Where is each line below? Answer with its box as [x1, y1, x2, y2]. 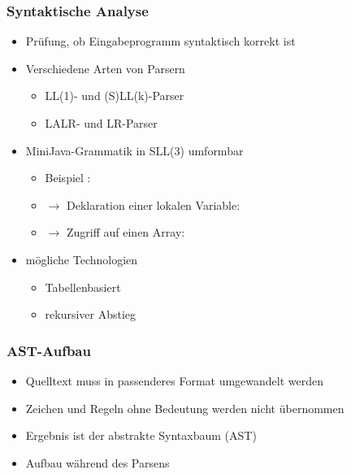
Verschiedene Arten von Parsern [25, 59, 185, 76]
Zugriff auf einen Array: [66, 224, 185, 241]
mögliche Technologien [25, 250, 138, 267]
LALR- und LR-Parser [45, 115, 158, 131]
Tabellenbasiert [45, 278, 121, 295]
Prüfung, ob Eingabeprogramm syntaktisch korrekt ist [25, 33, 296, 50]
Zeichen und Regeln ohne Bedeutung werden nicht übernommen [25, 399, 344, 416]
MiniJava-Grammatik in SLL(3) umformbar [25, 141, 244, 159]
